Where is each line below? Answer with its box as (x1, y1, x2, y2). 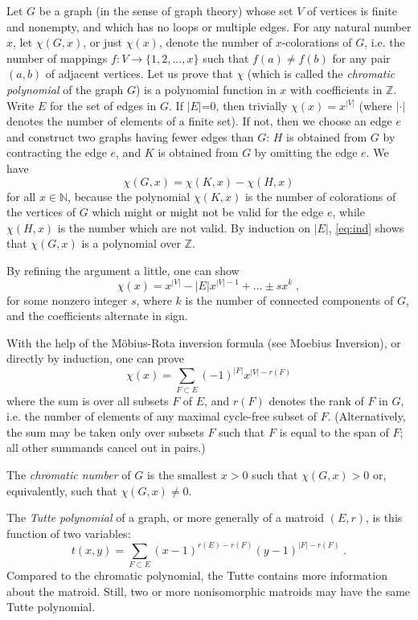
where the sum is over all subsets (6, 392, 169, 409)
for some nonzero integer (6, 291, 128, 308)
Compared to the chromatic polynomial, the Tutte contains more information (6, 567, 387, 584)
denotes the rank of (268, 392, 364, 409)
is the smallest (146, 466, 218, 483)
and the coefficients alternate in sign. (6, 307, 188, 324)
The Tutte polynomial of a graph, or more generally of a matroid (6, 509, 324, 526)
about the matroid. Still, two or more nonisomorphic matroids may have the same (6, 582, 411, 599)
